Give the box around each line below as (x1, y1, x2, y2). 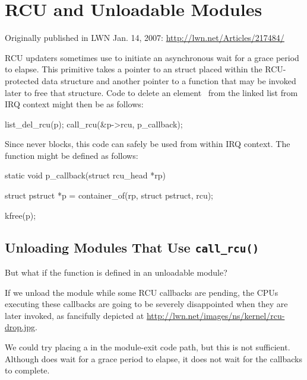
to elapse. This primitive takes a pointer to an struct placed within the (5, 63, 262, 75)
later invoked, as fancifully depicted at (5, 309, 144, 321)
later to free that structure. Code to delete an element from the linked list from (5, 86, 298, 98)
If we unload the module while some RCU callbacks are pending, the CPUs (5, 286, 278, 298)
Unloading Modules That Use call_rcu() (5, 238, 259, 256)
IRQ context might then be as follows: (5, 98, 144, 110)
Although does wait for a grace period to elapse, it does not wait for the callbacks (5, 352, 302, 365)
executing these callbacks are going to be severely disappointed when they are (5, 298, 288, 310)
